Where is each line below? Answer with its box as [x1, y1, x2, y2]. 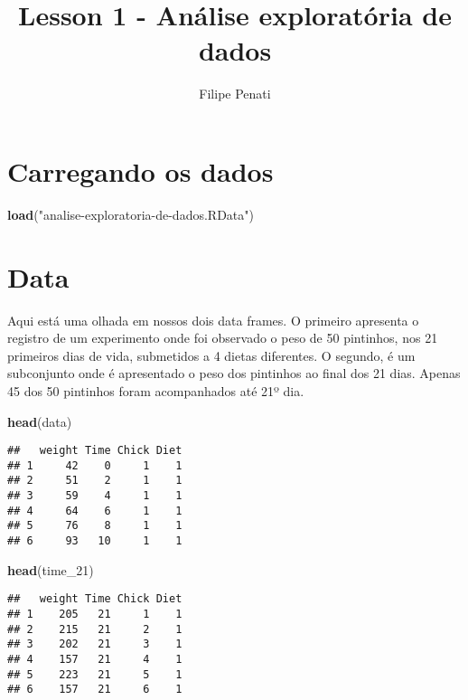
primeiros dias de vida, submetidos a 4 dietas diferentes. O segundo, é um [7, 345, 416, 364]
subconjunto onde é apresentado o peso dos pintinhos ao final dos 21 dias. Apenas [7, 364, 461, 383]
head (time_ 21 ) [7, 560, 94, 579]
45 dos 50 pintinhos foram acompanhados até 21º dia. [7, 381, 304, 400]
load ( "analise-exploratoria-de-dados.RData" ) [7, 204, 254, 223]
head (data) [7, 411, 72, 430]
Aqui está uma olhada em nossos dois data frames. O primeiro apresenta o [7, 310, 419, 329]
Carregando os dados [7, 152, 274, 189]
